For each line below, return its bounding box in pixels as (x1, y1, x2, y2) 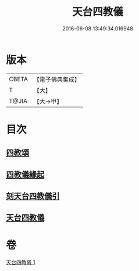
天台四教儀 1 (6, 259, 35, 266)
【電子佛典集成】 (33, 75, 80, 84)
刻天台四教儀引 (6, 191, 60, 201)
